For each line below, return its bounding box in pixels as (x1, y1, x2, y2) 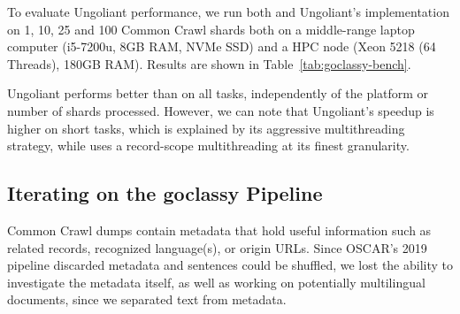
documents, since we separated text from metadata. (7, 290, 287, 309)
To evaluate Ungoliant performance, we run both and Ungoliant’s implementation (7, 3, 449, 20)
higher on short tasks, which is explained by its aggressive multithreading (7, 119, 405, 137)
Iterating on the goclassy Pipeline (7, 180, 323, 207)
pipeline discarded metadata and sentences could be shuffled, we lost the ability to (7, 256, 454, 274)
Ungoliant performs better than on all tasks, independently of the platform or (7, 84, 429, 103)
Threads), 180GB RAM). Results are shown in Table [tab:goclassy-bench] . (7, 54, 411, 73)
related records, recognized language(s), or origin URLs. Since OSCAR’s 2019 (7, 238, 427, 257)
